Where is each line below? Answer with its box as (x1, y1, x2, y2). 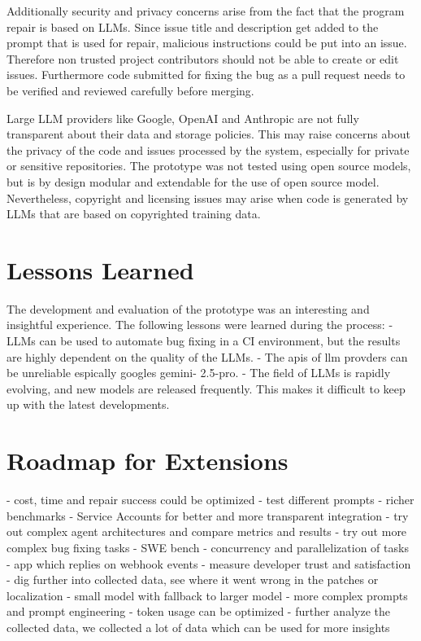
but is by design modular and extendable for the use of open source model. (7, 173, 380, 190)
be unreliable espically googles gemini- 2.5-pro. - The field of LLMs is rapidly (7, 364, 391, 381)
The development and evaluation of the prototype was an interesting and (7, 300, 370, 317)
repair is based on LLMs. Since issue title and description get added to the (7, 18, 379, 35)
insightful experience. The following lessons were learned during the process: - (7, 316, 393, 333)
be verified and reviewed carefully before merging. (7, 81, 254, 99)
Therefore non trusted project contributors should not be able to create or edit (7, 50, 399, 67)
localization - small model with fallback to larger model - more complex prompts (7, 586, 408, 604)
